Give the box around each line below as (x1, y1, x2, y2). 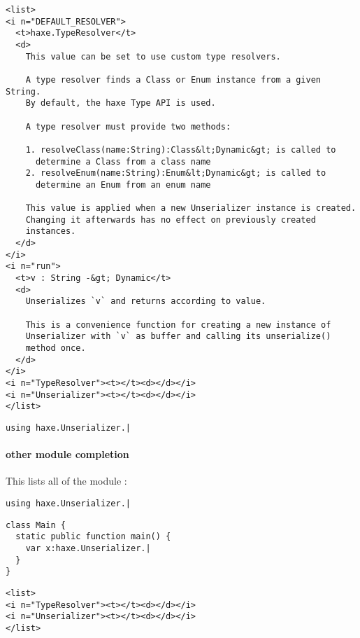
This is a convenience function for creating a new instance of (25, 319, 331, 330)
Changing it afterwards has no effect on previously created (25, 214, 316, 225)
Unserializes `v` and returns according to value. (25, 296, 266, 307)
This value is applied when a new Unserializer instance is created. (25, 203, 357, 214)
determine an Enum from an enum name (35, 179, 211, 190)
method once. (25, 343, 86, 354)
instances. (25, 226, 76, 237)
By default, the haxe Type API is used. (25, 98, 216, 109)
